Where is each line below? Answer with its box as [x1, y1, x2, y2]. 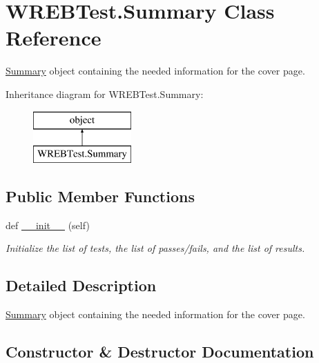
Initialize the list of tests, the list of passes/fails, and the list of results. [6, 241, 305, 255]
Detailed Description [6, 275, 157, 296]
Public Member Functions [6, 186, 195, 207]
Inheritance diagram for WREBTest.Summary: [6, 86, 204, 101]
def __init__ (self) [6, 217, 90, 232]
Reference [6, 23, 101, 52]
